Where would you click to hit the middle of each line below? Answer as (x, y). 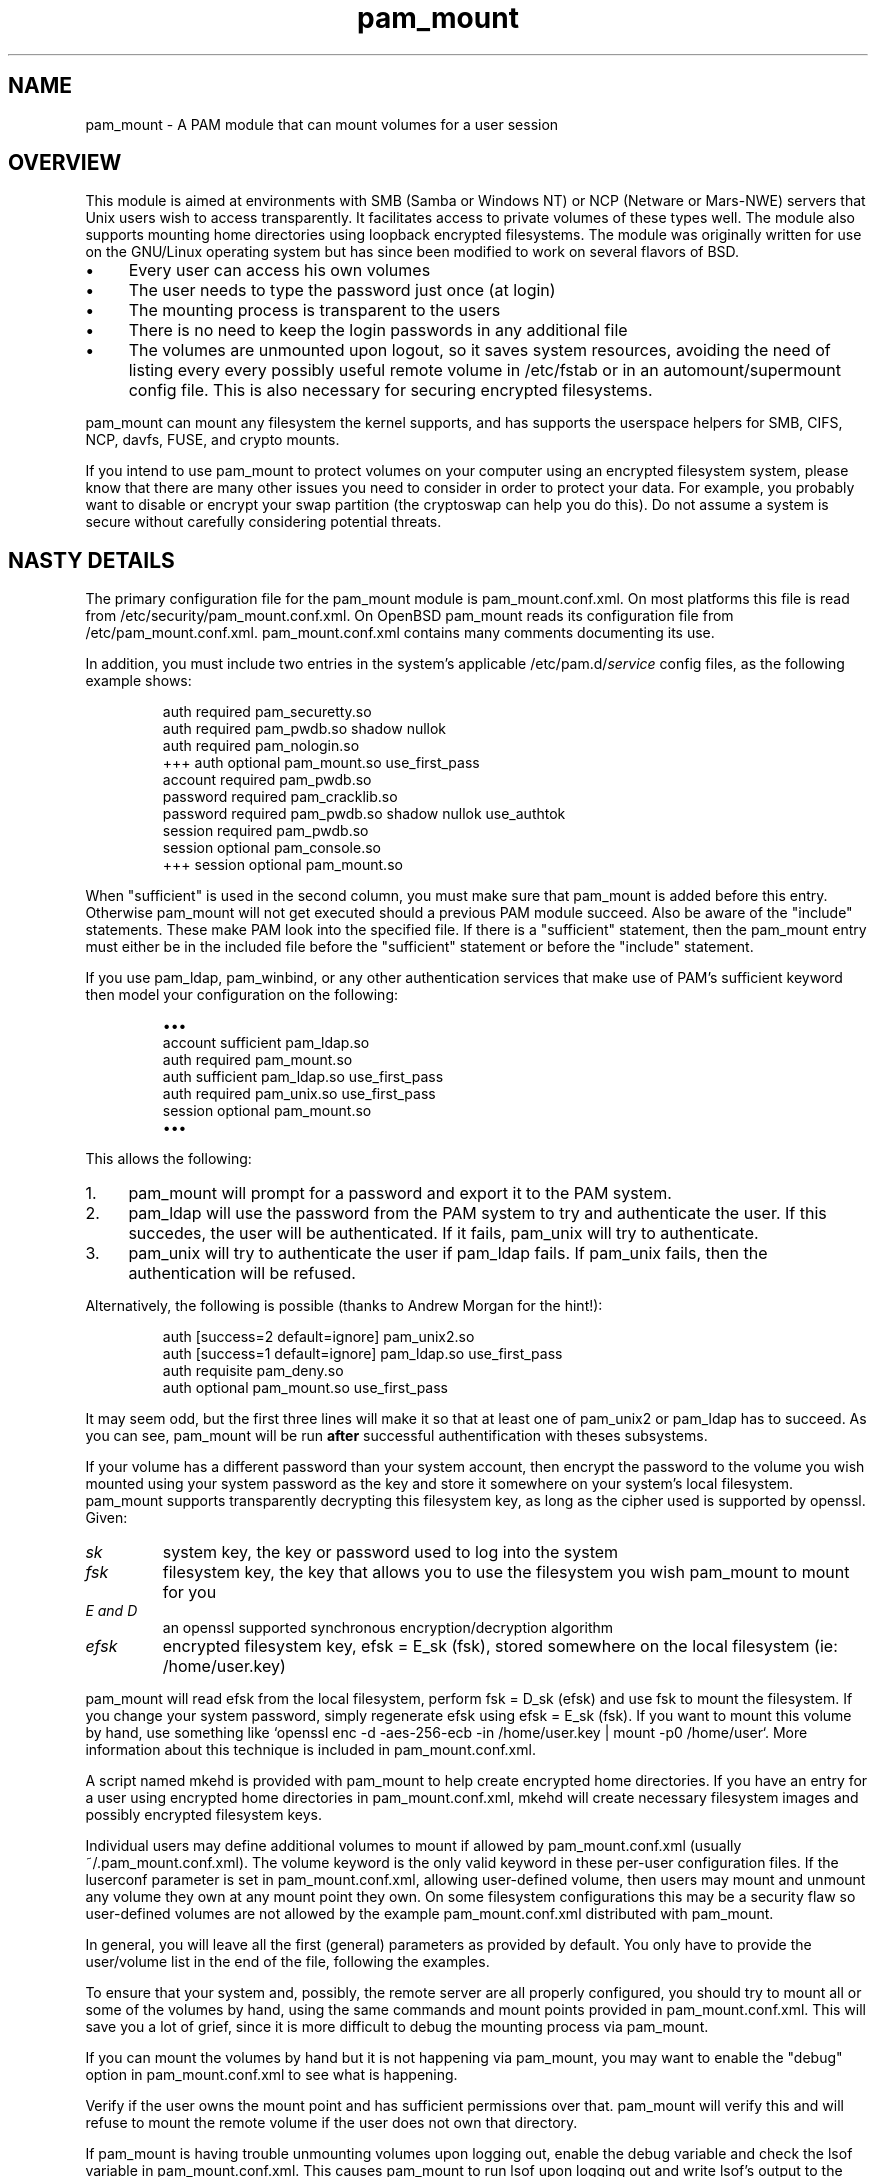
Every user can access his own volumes (279, 270)
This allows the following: (168, 1159)
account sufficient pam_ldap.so (266, 1043)
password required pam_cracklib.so (280, 797)
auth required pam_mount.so (257, 1060)
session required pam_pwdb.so (265, 831)
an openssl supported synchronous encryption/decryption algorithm (388, 1628)
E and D (111, 1611)
